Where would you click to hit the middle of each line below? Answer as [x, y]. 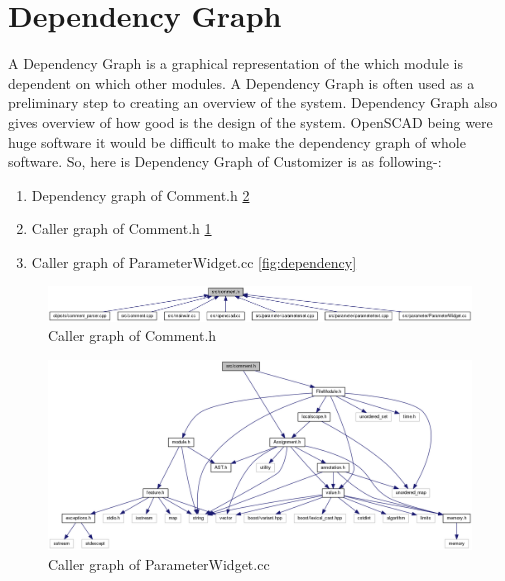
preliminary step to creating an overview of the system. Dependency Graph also [253, 102]
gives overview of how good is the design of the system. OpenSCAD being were [250, 121]
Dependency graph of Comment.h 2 [140, 194]
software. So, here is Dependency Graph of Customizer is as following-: [225, 161]
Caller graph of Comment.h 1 [121, 228]
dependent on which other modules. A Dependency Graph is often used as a [241, 82]
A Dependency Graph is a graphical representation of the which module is [235, 63]
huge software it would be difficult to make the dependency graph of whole [237, 141]
